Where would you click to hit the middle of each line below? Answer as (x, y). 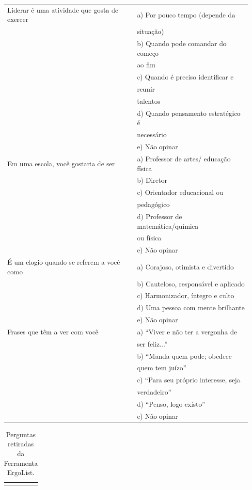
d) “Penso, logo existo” (171, 403)
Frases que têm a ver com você (53, 331)
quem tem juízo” (162, 368)
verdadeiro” (154, 392)
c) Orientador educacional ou (180, 192)
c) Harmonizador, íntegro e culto (185, 295)
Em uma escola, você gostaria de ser (61, 163)
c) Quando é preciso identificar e (185, 77)
